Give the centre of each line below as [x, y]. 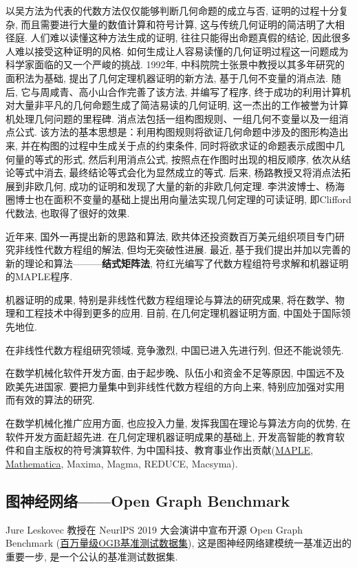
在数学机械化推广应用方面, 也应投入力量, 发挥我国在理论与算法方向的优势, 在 [178, 423]
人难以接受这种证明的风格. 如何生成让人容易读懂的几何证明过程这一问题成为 [177, 51]
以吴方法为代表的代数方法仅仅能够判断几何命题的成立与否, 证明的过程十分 [172, 10]
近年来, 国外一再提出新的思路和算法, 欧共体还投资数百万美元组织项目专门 [171, 236]
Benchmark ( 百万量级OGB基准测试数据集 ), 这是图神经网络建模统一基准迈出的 [178, 543]
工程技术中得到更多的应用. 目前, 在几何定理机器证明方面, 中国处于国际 [183, 313]
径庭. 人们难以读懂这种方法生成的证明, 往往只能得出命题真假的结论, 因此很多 [178, 38]
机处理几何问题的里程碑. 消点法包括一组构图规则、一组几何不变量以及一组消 [177, 118]
